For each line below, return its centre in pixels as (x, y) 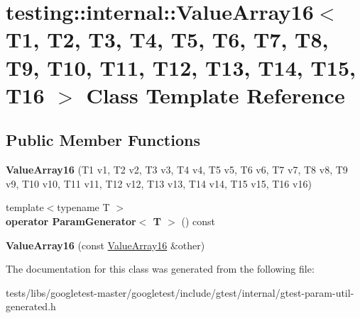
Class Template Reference (216, 95)
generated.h (31, 306)
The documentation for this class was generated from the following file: (160, 269)
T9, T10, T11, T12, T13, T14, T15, (181, 67)
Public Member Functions (103, 140)
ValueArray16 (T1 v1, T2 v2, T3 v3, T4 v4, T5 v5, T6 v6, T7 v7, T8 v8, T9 (177, 170)
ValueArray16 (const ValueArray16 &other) (105, 245)
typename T (83, 207)
